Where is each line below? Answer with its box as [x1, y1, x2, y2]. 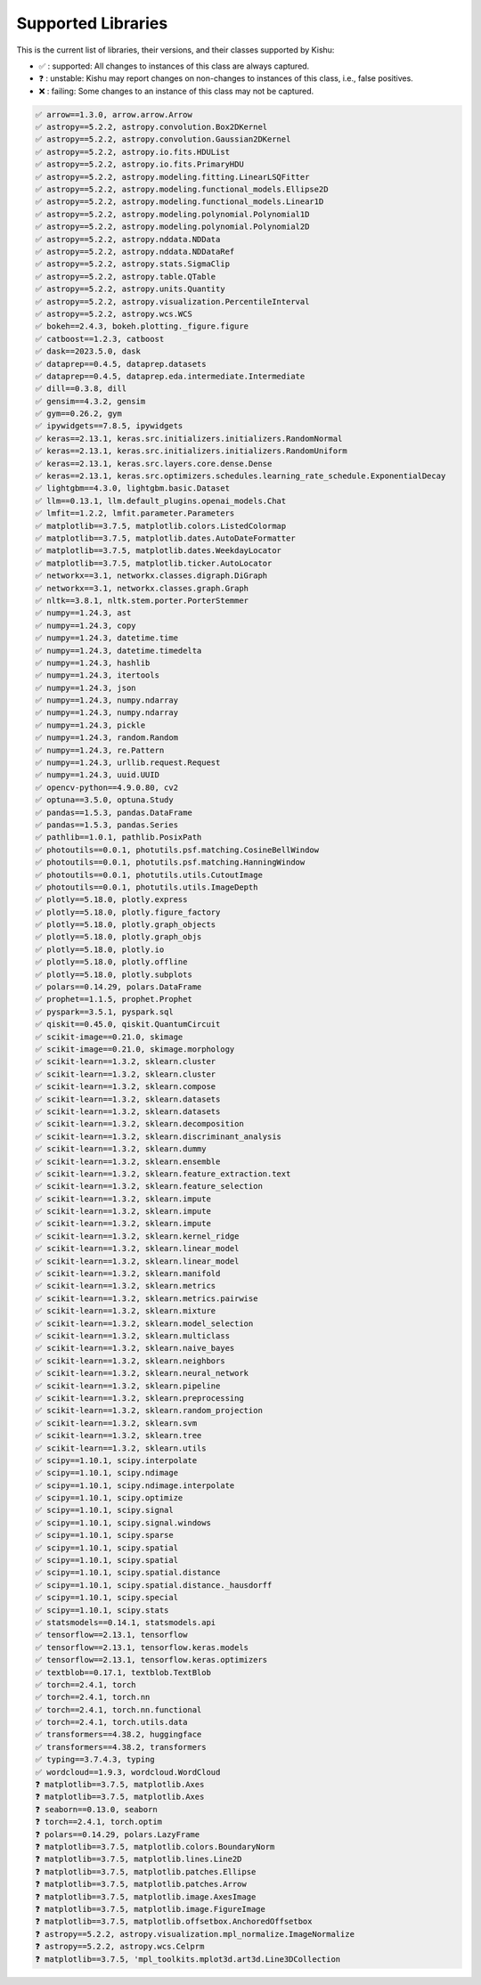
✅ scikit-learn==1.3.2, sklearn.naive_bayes [35, 1343, 235, 1354]
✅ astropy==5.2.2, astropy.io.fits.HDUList [35, 147, 231, 157]
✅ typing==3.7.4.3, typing [35, 1754, 155, 1765]
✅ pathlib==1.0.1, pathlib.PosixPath [35, 833, 202, 842]
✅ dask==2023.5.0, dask [35, 346, 142, 356]
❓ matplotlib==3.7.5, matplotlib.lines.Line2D [35, 1854, 242, 1865]
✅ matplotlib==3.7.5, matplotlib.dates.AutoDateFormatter [35, 533, 296, 543]
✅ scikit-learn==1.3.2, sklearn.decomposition [35, 1119, 244, 1129]
